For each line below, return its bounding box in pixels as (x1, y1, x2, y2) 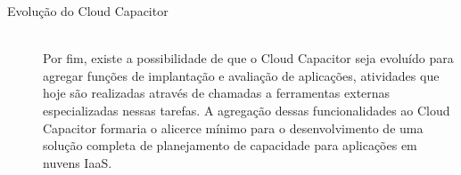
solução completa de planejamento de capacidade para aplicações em (43, 136, 417, 155)
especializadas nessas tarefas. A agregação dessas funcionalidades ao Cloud (43, 100, 450, 119)
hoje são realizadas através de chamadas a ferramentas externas (43, 84, 391, 102)
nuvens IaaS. (43, 153, 112, 171)
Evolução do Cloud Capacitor (7, 2, 169, 20)
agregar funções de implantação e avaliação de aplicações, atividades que (43, 66, 440, 84)
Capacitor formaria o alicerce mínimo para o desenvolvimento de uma (43, 118, 424, 137)
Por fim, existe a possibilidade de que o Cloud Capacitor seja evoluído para (43, 49, 454, 68)
